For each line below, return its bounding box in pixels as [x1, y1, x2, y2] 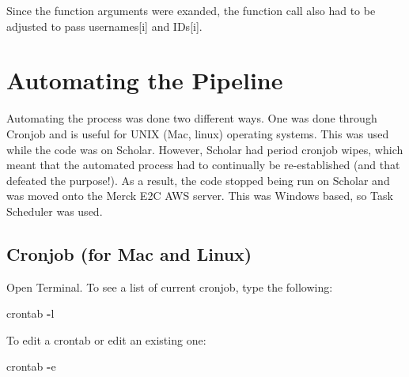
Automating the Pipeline [6, 64, 283, 96]
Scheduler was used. [6, 202, 103, 219]
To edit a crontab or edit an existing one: [6, 331, 206, 348]
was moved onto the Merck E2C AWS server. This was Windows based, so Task [6, 187, 393, 204]
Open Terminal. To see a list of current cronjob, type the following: [6, 278, 333, 295]
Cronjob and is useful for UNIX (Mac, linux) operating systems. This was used [6, 125, 389, 141]
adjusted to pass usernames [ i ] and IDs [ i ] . [6, 17, 203, 34]
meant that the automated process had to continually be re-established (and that [6, 156, 400, 173]
